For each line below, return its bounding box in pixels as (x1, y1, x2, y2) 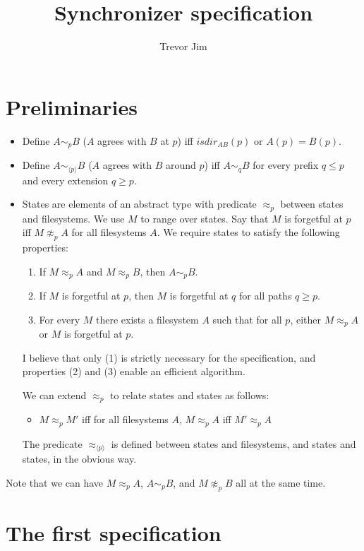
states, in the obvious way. (22, 451, 137, 466)
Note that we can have (6, 475, 104, 490)
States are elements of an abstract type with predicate (22, 196, 257, 211)
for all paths (239, 288, 292, 303)
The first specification (6, 518, 222, 547)
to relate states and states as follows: (110, 387, 269, 402)
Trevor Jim (159, 39, 207, 54)
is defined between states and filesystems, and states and (111, 436, 356, 451)
